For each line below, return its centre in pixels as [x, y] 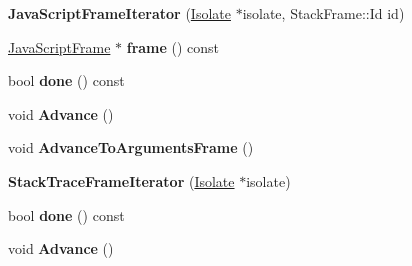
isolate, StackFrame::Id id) [323, 13]
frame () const [173, 46]
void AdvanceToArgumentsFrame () [131, 147]
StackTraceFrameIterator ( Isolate [121, 180]
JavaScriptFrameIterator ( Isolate [119, 13]
